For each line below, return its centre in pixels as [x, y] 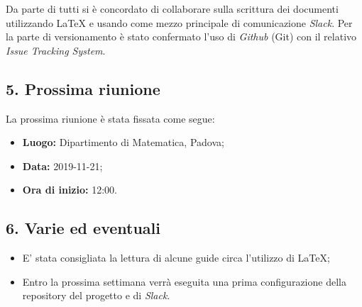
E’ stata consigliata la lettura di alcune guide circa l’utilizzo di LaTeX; [176, 258]
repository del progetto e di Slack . [96, 295]
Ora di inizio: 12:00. [70, 190]
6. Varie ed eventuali [83, 228]
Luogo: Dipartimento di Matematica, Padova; [123, 142]
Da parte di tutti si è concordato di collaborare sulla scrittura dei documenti [172, 9]
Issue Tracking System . [56, 50]
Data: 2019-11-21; [62, 166]
